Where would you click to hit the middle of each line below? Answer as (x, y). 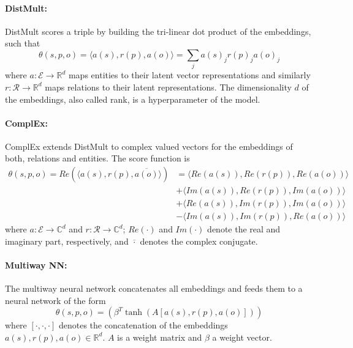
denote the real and (244, 229)
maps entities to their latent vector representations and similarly (189, 75)
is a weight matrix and (160, 337)
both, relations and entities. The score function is (97, 158)
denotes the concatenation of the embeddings (143, 325)
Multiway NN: (36, 265)
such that (23, 43)
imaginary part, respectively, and (67, 241)
